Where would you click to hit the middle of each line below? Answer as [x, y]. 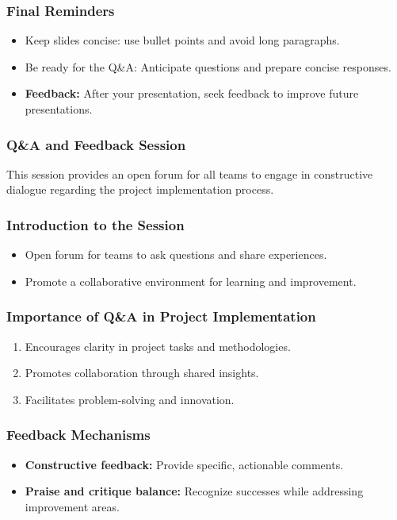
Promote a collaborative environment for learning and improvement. [191, 281]
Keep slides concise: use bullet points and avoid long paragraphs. [182, 40]
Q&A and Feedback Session [96, 144]
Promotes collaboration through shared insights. [142, 373]
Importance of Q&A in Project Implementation [161, 316]
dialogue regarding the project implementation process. [140, 189]
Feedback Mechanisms [78, 435]
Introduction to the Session [95, 224]
